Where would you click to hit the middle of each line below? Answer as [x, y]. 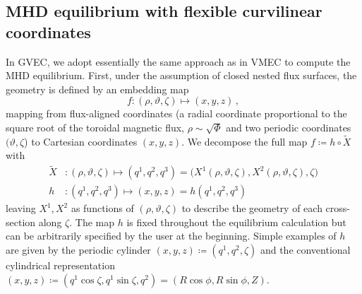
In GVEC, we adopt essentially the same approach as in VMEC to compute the [178, 61]
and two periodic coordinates [289, 127]
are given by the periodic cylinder [78, 250]
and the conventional [305, 250]
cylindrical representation [60, 265]
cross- [338, 208]
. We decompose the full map [245, 141]
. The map [92, 222]
